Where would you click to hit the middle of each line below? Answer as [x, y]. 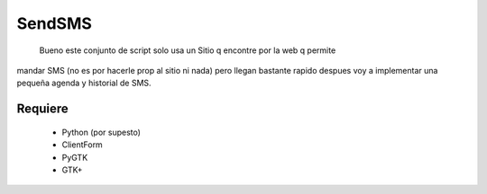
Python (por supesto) [101, 132]
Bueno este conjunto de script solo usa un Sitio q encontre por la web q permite [188, 50]
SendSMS [54, 23]
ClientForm [82, 145]
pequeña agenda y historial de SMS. [84, 83]
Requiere [43, 109]
